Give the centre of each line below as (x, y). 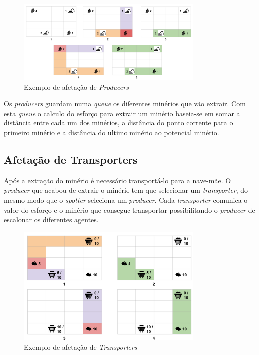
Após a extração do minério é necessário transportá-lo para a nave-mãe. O (118, 180)
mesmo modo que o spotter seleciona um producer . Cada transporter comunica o (126, 199)
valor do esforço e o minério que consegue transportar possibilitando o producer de (129, 209)
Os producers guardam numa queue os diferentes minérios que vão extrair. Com (125, 103)
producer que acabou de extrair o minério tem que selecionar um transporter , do (126, 190)
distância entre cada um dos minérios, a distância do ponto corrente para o (119, 123)
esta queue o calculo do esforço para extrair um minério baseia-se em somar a (122, 113)
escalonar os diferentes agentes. (51, 219)
